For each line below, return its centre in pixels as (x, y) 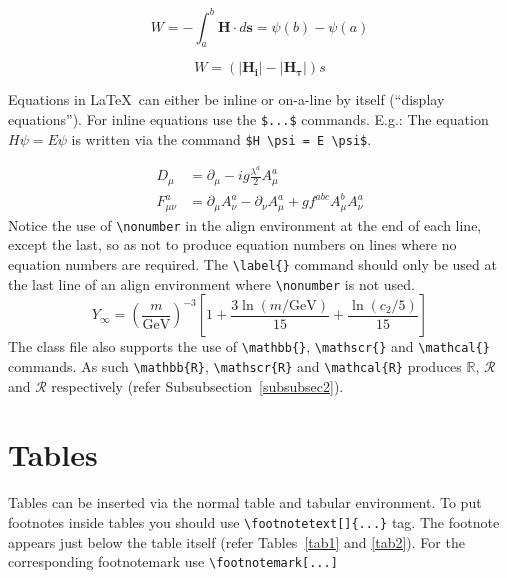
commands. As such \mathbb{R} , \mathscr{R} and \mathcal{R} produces (235, 365)
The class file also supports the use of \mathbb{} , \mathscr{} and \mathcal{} (249, 346)
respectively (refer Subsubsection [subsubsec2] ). (197, 385)
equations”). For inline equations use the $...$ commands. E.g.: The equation (248, 118)
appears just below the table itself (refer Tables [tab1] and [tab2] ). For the (236, 541)
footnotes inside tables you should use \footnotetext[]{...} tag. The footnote (254, 521)
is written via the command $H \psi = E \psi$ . (221, 138)
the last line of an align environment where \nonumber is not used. (211, 283)
